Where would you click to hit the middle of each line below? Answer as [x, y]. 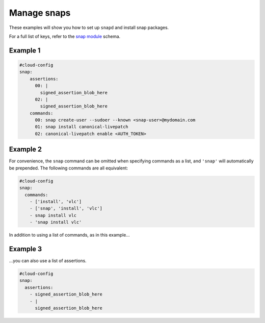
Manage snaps [40, 13]
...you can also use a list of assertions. [48, 261]
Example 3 [26, 249]
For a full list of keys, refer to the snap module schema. [65, 36]
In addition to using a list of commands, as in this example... [69, 235]
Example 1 [25, 50]
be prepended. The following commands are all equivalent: [68, 168]
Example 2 [25, 149]
